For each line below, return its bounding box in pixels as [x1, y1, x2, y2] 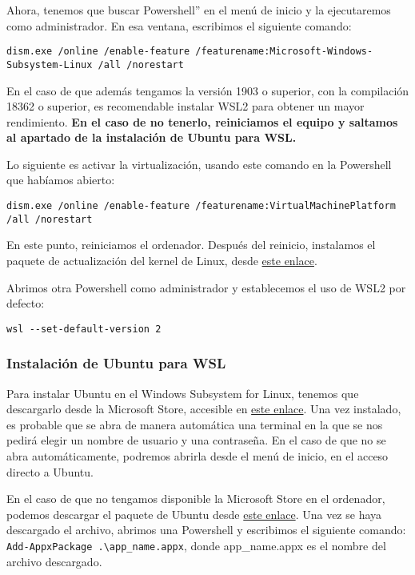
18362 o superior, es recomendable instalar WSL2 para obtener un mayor [6, 98, 365, 115]
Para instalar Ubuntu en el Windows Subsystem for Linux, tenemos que [6, 384, 359, 401]
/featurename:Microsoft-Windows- [195, 46, 373, 58]
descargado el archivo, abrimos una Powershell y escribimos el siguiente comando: [6, 521, 406, 538]
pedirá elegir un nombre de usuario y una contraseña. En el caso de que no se [6, 432, 386, 448]
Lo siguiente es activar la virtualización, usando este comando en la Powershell [6, 155, 392, 172]
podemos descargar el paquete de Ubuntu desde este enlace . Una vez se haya [6, 505, 382, 522]
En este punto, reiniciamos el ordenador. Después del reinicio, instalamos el [6, 236, 376, 253]
